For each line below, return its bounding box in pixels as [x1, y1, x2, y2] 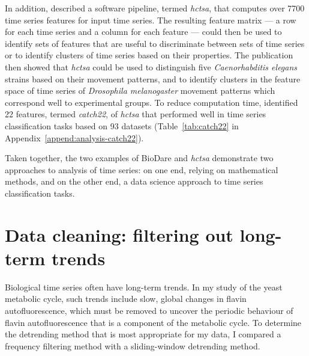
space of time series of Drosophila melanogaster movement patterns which [5, 84, 275, 97]
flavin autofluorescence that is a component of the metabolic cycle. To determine [5, 316, 302, 328]
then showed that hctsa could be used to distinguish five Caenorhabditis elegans [5, 60, 298, 73]
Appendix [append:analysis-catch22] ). [5, 131, 144, 144]
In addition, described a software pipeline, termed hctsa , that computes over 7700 [5, 2, 305, 14]
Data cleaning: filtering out [5, 222, 233, 247]
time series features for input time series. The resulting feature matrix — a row [5, 13, 296, 26]
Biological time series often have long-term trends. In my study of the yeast [5, 280, 283, 293]
